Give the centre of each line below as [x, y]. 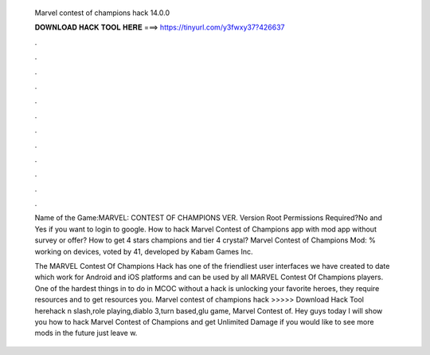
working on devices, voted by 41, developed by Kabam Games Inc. [144, 251]
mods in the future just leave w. [86, 333]
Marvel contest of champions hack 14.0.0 [102, 13]
